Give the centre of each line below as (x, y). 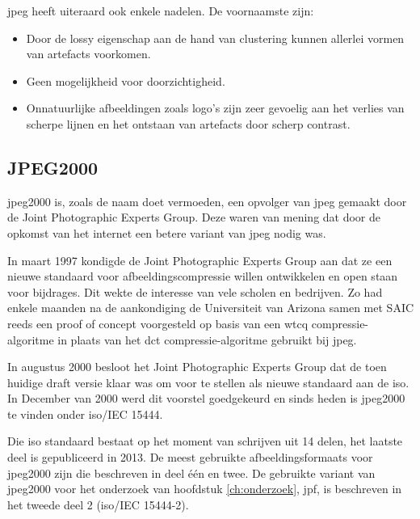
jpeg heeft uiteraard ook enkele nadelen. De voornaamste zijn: (161, 11)
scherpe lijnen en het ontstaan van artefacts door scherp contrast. (188, 123)
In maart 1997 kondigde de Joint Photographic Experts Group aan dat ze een (200, 260)
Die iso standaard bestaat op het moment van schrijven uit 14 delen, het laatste (205, 441)
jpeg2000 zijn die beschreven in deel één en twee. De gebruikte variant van (191, 473)
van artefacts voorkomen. (88, 54)
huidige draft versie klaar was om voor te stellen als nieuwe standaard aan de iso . (208, 382)
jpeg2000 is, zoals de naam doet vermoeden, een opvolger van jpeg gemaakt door (207, 201)
